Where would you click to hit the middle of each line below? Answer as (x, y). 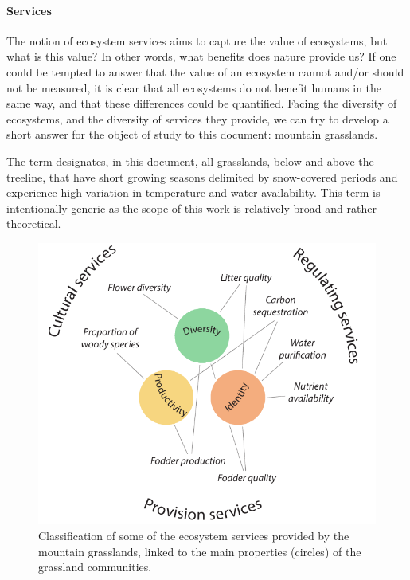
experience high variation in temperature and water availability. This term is (193, 192)
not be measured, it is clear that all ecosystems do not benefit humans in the (194, 87)
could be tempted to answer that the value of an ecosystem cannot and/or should (205, 71)
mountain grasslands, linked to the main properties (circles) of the (200, 551)
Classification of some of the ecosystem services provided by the (194, 535)
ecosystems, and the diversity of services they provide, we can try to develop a (197, 118)
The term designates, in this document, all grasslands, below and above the (190, 161)
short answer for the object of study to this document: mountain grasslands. (192, 134)
